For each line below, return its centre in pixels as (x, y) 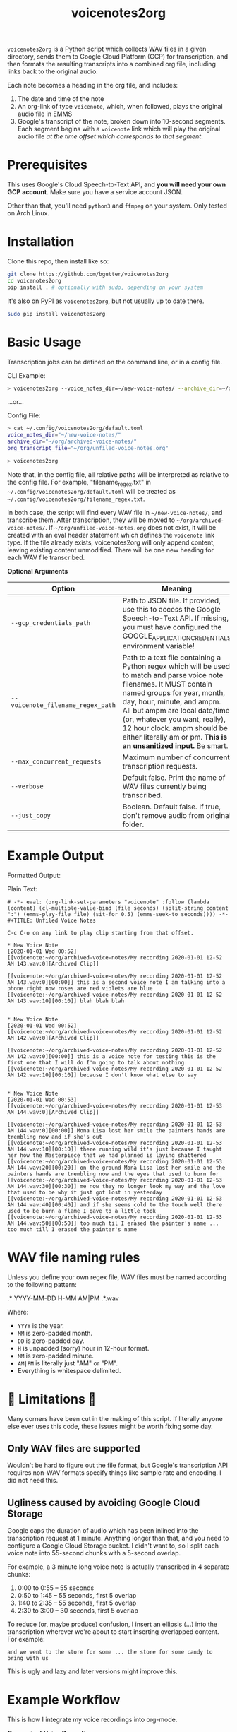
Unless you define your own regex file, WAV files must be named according (117, 1277)
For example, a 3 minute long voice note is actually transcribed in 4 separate (119, 1567)
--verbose (27, 786)
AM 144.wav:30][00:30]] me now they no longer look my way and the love (116, 1186)
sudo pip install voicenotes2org (56, 314)
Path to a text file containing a (171, 657)
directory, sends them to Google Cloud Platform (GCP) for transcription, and (118, 57)
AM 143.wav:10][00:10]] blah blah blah (66, 1001)
